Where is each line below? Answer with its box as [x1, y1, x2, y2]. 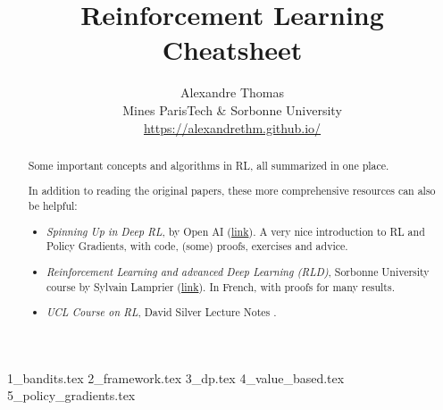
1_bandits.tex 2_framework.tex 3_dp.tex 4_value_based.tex [7, 368, 345, 387]
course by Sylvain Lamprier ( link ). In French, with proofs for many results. [46, 279, 395, 294]
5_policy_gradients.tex [7, 386, 136, 405]
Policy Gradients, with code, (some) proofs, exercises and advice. [46, 238, 348, 254]
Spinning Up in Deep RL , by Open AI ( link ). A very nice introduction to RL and [46, 223, 425, 238]
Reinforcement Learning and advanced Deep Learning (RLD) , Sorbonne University [46, 264, 430, 279]
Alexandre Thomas [180, 83, 284, 102]
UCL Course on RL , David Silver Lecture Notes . [46, 305, 277, 320]
